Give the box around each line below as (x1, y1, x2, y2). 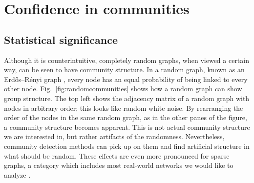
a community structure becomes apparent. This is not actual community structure (4, 122, 250, 132)
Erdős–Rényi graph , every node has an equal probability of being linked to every (4, 74, 248, 84)
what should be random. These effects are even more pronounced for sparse (4, 150, 230, 161)
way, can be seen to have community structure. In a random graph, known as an (4, 64, 245, 75)
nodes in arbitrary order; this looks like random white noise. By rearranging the (4, 102, 243, 113)
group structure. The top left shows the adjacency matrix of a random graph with (4, 93, 250, 103)
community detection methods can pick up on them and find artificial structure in (4, 141, 250, 151)
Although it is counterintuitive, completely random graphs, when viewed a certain (4, 55, 249, 65)
